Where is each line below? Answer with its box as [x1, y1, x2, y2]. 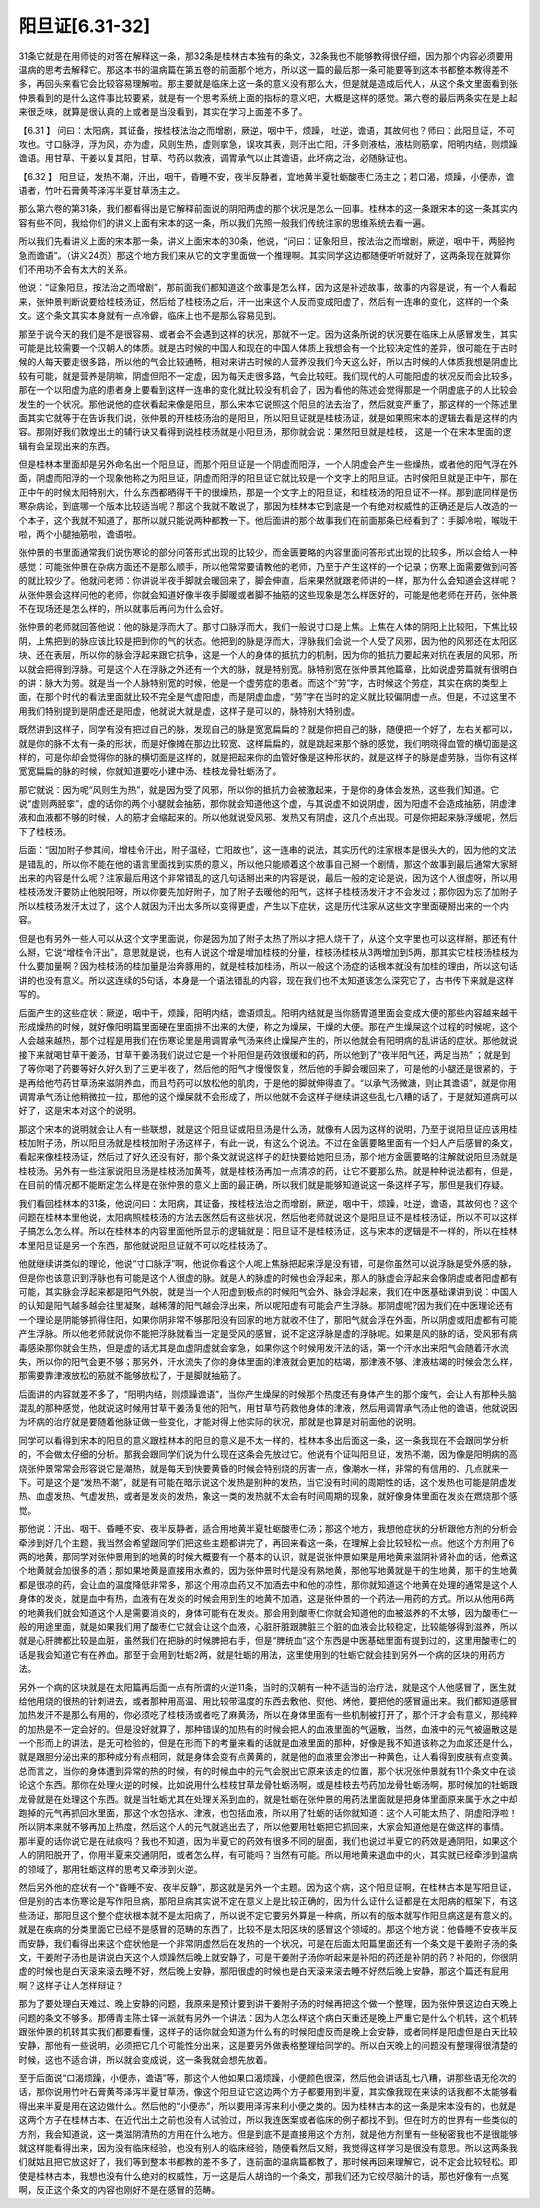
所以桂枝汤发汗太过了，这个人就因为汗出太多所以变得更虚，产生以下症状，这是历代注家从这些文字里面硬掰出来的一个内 [18, 900, 509, 912]
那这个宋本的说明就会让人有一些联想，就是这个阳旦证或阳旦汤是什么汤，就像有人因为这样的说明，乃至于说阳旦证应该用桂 [18, 1123, 518, 1135]
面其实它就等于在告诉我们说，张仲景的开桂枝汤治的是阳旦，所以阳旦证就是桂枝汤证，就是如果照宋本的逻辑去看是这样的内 [18, 411, 518, 424]
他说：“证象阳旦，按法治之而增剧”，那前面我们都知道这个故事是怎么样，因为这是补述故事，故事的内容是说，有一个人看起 [18, 281, 517, 294]
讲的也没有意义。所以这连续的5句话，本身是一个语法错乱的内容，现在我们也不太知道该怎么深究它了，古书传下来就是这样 [18, 974, 515, 986]
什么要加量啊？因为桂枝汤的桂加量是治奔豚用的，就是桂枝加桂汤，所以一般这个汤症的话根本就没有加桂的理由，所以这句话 [18, 960, 518, 972]
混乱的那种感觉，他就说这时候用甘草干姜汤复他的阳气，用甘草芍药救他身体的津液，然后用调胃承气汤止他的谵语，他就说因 [18, 1402, 518, 1414]
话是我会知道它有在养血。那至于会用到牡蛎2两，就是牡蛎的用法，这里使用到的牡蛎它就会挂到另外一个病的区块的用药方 [18, 1648, 506, 1660]
